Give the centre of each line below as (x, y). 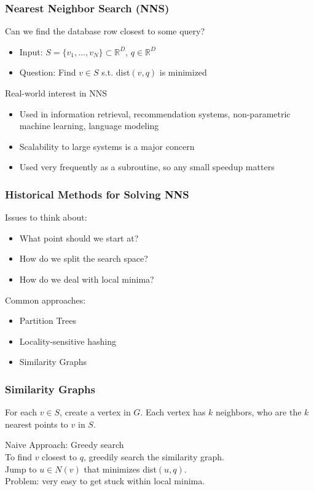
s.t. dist (116, 72)
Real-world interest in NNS (56, 93)
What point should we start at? (79, 238)
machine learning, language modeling (89, 126)
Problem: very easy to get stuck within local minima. (105, 481)
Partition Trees (48, 320)
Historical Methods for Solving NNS (97, 194)
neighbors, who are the (259, 412)
